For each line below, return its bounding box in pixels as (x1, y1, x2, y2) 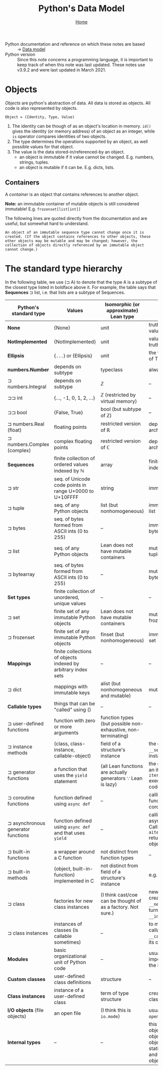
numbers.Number (7, 366, 49, 373)
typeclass (100, 366, 123, 373)
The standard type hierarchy (5, 263, 123, 274)
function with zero (54, 717, 96, 724)
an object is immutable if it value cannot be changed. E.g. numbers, (19, 154, 154, 160)
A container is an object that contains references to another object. (5, 191, 139, 197)
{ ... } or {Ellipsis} (54, 352, 93, 359)
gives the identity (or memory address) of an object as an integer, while (12, 128, 155, 134)
